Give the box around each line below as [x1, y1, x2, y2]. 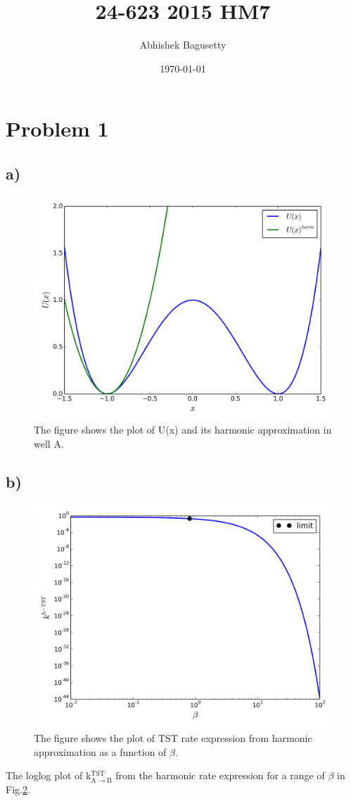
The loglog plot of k [6, 768, 91, 783]
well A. [34, 436, 64, 450]
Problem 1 [6, 114, 109, 143]
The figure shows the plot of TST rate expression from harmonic [34, 731, 312, 745]
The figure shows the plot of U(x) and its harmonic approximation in [34, 422, 332, 437]
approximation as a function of [34, 744, 167, 759]
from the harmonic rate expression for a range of [115, 768, 325, 783]
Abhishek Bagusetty [139, 37, 226, 52]
